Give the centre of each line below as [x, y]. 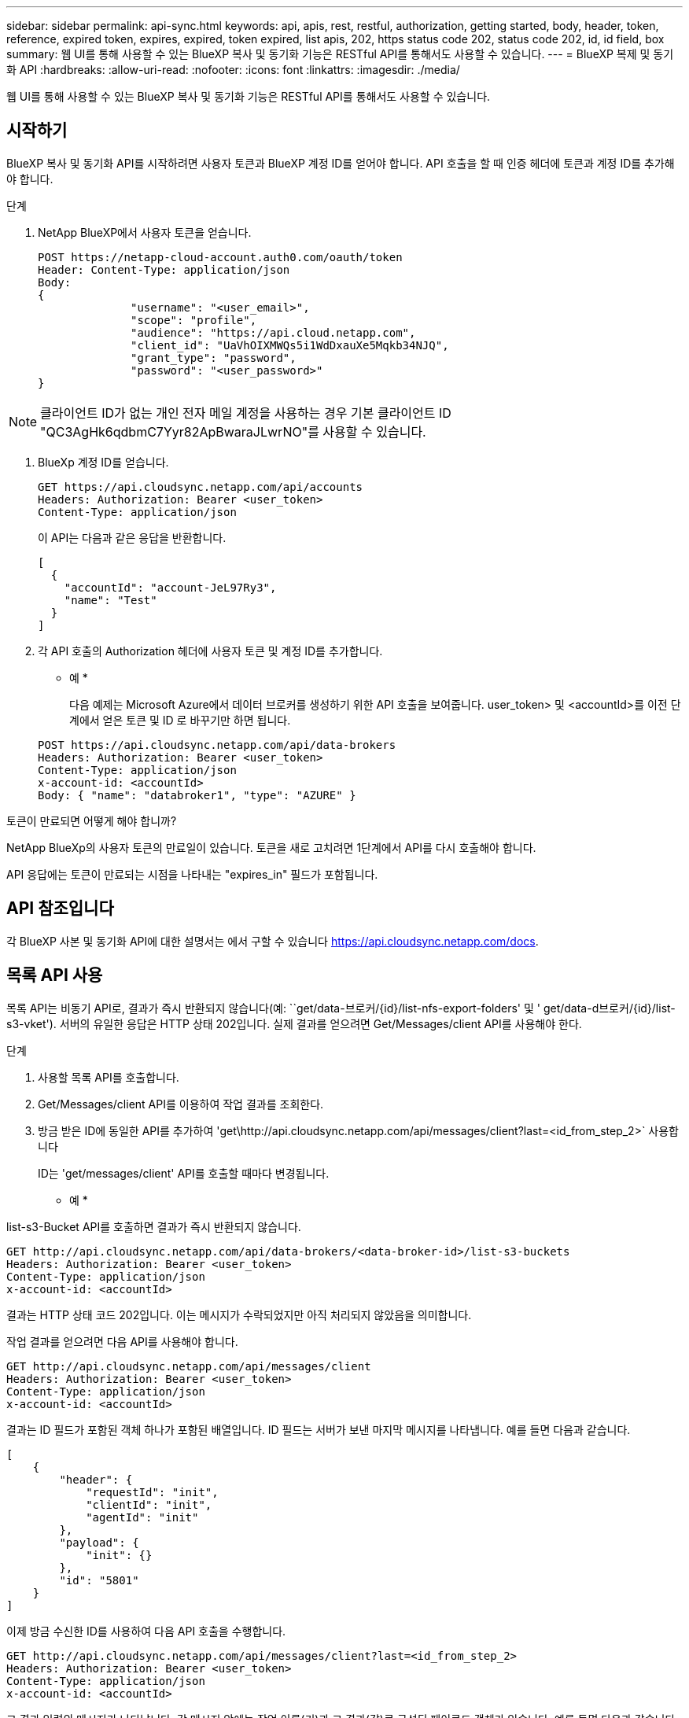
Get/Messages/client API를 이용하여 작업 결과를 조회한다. [181, 1104]
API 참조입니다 [60, 909]
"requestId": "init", [152, 1492]
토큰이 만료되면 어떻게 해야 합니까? [92, 820]
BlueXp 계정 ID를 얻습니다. [103, 462]
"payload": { [99, 1542]
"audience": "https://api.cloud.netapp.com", [273, 332]
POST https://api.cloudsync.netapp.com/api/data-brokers [217, 745]
